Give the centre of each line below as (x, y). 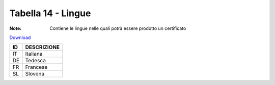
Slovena (35, 74)
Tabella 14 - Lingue (50, 13)
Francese (36, 67)
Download (20, 37)
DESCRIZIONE (43, 47)
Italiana (34, 54)
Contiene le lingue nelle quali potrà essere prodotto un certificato (118, 28)
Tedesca (35, 61)
